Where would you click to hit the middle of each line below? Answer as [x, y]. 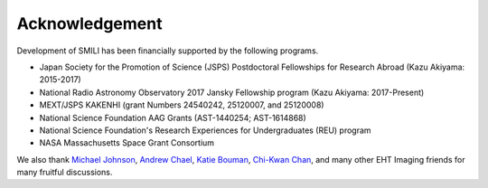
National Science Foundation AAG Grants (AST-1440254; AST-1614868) [173, 117]
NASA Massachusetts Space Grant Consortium [127, 143]
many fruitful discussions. [65, 173]
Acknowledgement [89, 23]
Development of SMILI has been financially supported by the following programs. [168, 51]
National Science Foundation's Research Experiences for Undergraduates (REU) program [205, 130]
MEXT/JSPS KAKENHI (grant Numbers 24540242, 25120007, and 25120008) [182, 105]
